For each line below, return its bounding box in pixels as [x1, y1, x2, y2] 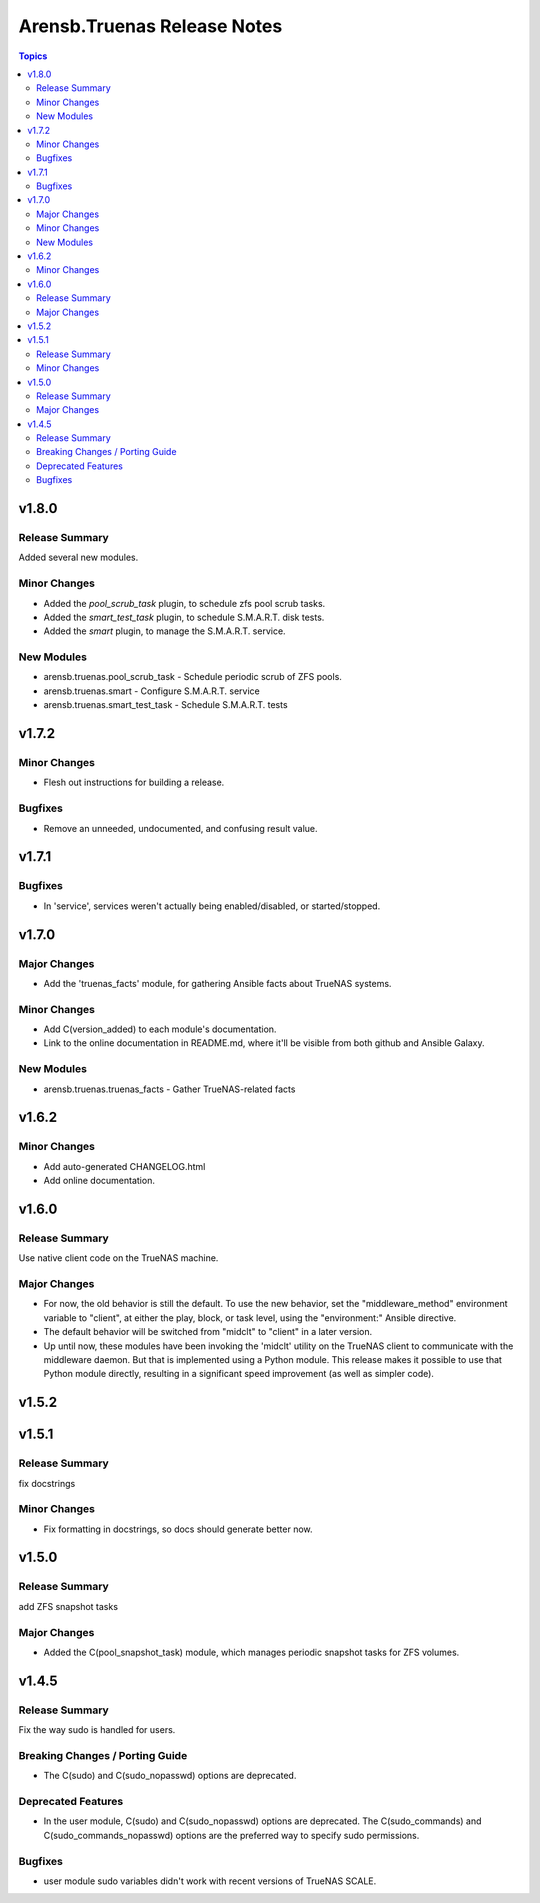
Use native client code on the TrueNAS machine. [18, 1252, 219, 1264]
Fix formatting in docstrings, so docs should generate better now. [43, 1523, 314, 1535]
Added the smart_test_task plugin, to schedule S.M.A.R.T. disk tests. [43, 611, 325, 623]
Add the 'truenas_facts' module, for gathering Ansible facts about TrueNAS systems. [43, 977, 392, 989]
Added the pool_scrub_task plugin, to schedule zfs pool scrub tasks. [43, 597, 326, 609]
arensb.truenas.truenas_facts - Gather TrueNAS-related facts [43, 1083, 296, 1095]
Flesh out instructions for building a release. [43, 776, 225, 789]
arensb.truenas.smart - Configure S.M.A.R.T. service [43, 685, 260, 697]
